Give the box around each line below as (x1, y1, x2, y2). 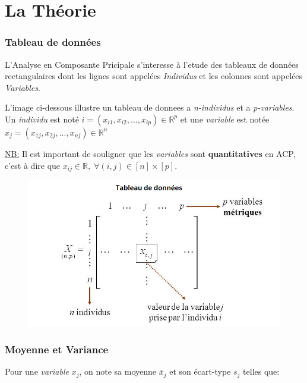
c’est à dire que (5, 159, 61, 171)
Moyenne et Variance (5, 342, 109, 356)
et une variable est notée (180, 112, 270, 125)
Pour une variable (5, 365, 69, 378)
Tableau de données (5, 34, 101, 49)
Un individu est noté (5, 112, 79, 125)
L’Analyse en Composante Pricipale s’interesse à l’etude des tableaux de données (5, 58, 299, 70)
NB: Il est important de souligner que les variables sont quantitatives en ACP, (5, 147, 296, 159)
